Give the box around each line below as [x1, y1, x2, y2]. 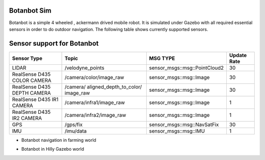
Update [229, 52, 247, 58]
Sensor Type [12, 54, 43, 61]
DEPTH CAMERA [12, 89, 51, 96]
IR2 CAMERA [12, 114, 42, 121]
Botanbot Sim [9, 6, 52, 15]
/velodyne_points [64, 64, 105, 71]
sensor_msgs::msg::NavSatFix [149, 121, 219, 128]
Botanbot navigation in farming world [21, 137, 97, 143]
